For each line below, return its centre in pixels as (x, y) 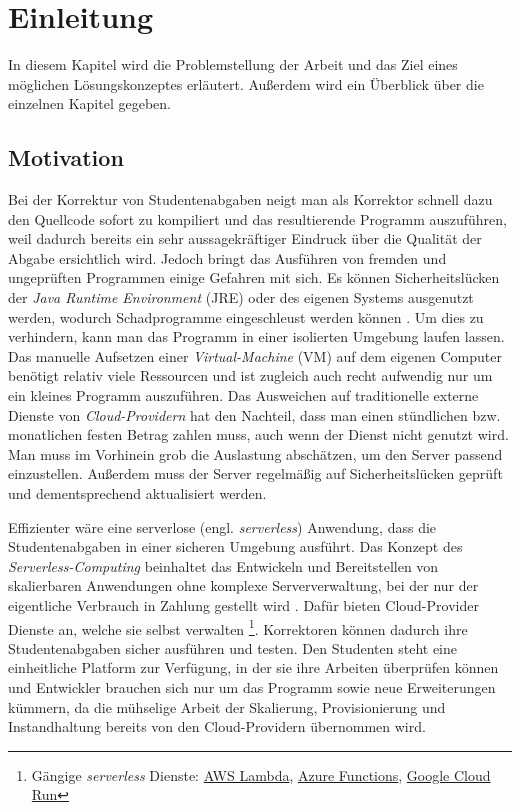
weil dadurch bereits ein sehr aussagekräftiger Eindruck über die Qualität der (245, 238)
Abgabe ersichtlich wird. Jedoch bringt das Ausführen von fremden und (227, 257)
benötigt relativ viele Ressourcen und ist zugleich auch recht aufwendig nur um (250, 375)
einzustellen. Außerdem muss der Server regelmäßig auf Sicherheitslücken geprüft (255, 473)
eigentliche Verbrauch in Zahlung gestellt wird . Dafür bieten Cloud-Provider (243, 604)
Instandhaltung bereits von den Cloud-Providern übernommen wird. (217, 726)
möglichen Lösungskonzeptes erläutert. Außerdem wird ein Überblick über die (246, 83)
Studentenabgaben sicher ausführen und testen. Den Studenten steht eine (233, 647)
